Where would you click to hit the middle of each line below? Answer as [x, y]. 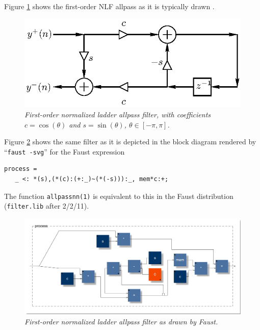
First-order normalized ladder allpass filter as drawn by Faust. [121, 321]
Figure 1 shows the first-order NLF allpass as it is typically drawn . [109, 6]
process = [21, 169]
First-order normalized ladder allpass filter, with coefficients [118, 115]
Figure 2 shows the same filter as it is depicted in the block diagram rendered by [130, 142]
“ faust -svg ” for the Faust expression [64, 151]
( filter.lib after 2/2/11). [47, 206]
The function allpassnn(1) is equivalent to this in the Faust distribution [119, 196]
